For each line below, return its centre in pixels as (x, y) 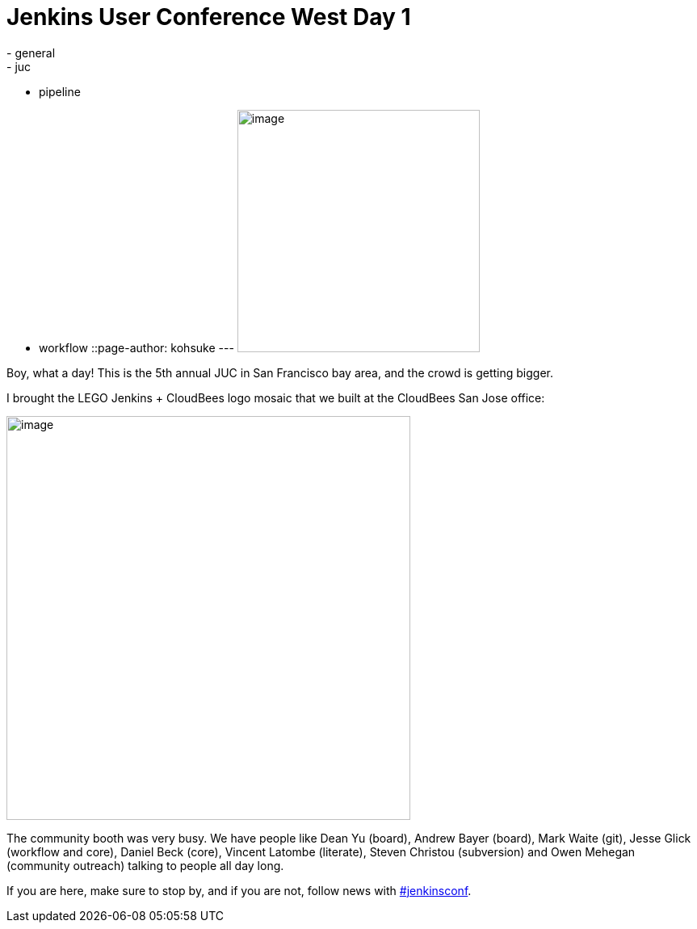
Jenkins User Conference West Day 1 (209, 17)
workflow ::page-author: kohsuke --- (136, 347)
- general (31, 53)
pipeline (60, 91)
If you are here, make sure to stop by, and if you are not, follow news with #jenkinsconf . (239, 890)
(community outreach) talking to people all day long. (145, 865)
